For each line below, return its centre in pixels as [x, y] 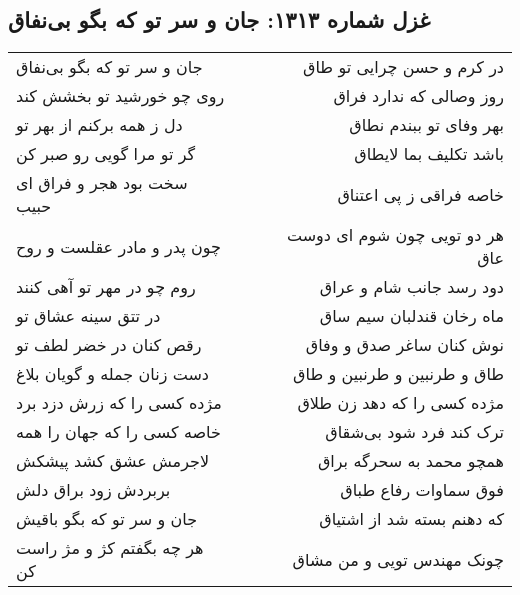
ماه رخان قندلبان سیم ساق [411, 316]
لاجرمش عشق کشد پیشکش [113, 461]
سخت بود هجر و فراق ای [102, 183]
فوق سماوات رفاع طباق [422, 490]
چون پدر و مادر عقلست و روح [118, 246]
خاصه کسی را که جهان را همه [118, 432]
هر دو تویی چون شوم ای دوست [395, 235]
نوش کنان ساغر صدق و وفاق [404, 345]
